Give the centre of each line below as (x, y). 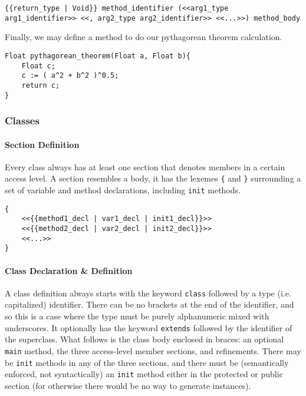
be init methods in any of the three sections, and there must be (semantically (147, 362)
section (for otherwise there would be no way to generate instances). (128, 385)
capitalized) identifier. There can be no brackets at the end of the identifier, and (149, 304)
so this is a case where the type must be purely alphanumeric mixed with (137, 316)
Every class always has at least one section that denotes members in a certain (145, 166)
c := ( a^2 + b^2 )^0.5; (70, 76)
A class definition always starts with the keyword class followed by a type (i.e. (148, 293)
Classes (22, 121)
